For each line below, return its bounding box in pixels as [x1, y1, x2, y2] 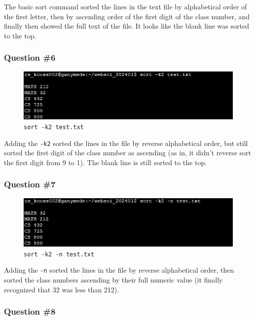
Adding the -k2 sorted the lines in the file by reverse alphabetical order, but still [4, 138, 248, 148]
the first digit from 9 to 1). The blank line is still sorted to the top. [4, 157, 207, 167]
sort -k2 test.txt [24, 123, 84, 131]
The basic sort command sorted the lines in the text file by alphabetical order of [4, 1, 247, 11]
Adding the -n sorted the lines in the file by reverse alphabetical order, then [4, 265, 234, 275]
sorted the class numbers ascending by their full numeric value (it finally [4, 275, 223, 285]
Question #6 [4, 51, 56, 64]
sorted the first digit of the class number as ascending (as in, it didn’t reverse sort [4, 147, 252, 158]
